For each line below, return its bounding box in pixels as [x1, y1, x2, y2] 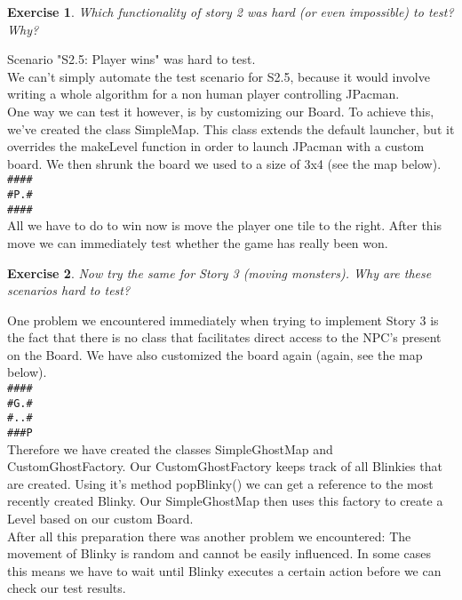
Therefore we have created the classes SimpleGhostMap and [7, 439, 333, 458]
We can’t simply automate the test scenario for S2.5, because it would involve [7, 67, 430, 85]
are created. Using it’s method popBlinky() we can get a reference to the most [7, 474, 434, 492]
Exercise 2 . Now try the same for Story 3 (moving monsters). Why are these [7, 263, 432, 282]
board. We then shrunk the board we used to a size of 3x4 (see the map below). [7, 154, 442, 172]
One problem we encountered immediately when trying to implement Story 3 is [7, 310, 439, 329]
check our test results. [7, 579, 126, 597]
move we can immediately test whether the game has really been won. [7, 233, 388, 252]
